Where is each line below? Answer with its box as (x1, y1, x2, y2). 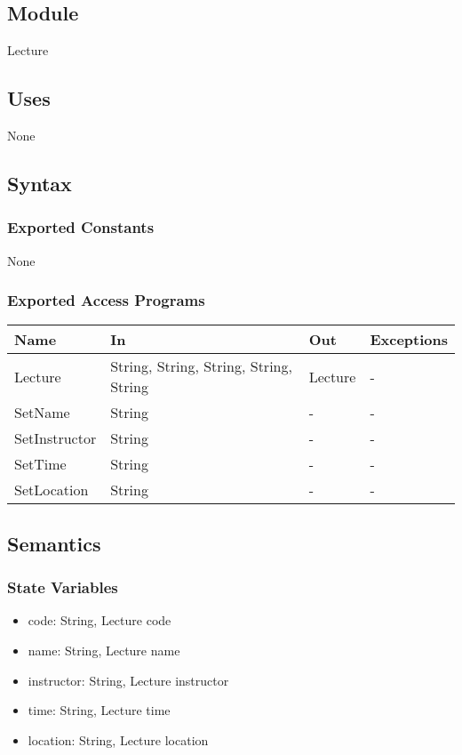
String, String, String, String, (110, 356, 292, 377)
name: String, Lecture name (28, 641, 180, 659)
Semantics (7, 529, 101, 557)
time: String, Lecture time (28, 701, 171, 719)
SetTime (14, 454, 67, 475)
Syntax (7, 169, 72, 197)
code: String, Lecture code (28, 611, 171, 630)
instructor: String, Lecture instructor (28, 671, 229, 689)
